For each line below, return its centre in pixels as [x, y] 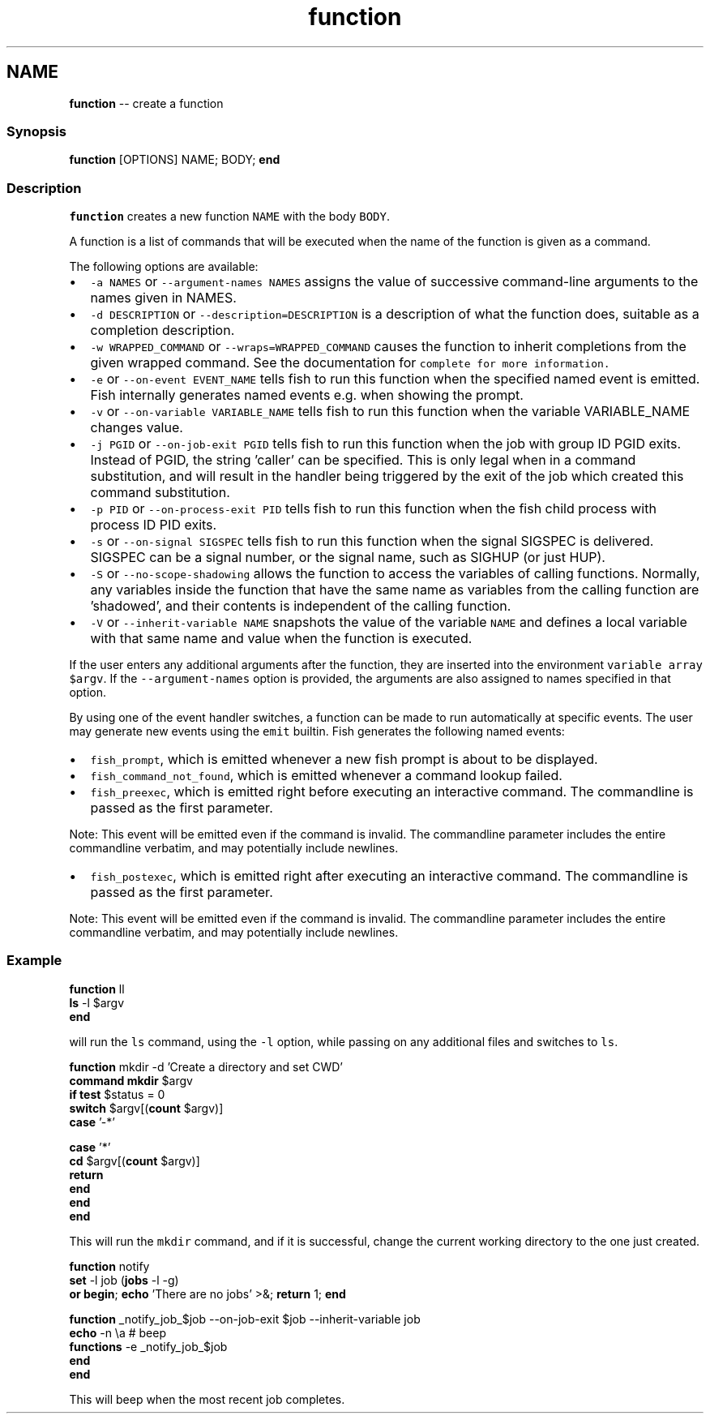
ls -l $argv [97, 1002]
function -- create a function [146, 103]
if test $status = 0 [117, 1094]
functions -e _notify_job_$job [148, 1346]
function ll [97, 989]
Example [34, 961]
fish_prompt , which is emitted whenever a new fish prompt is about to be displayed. [344, 759]
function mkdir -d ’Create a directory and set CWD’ [206, 1066]
